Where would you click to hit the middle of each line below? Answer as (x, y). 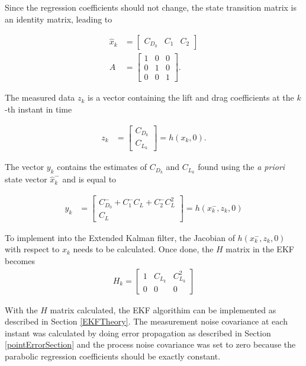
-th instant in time (38, 109)
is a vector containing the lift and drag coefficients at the (191, 97)
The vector (25, 167)
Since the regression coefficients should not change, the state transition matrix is (151, 7)
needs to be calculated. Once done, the (143, 249)
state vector (26, 179)
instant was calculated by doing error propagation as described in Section (138, 333)
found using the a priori (241, 167)
